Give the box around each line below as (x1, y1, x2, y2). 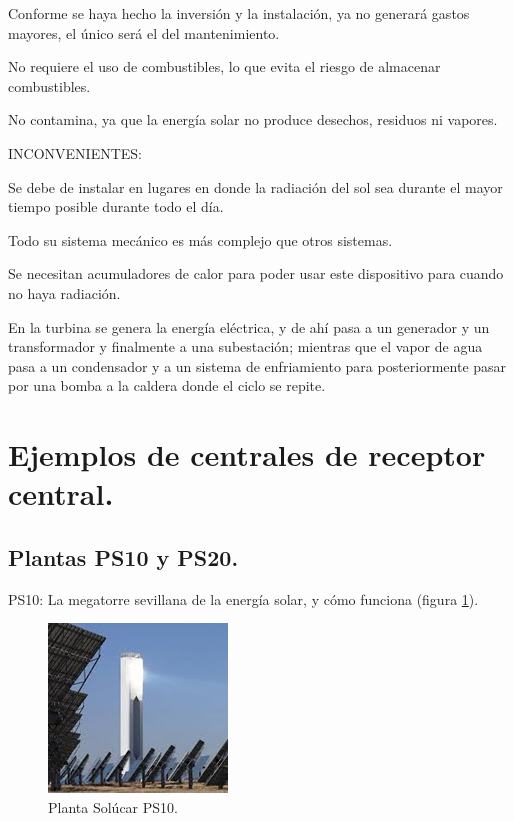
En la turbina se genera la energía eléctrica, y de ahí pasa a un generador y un (8, 316, 490, 337)
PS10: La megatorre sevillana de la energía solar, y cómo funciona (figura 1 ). (8, 588, 479, 609)
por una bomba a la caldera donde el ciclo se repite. (8, 375, 326, 396)
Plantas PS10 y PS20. (8, 541, 239, 572)
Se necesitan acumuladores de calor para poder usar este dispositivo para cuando (8, 263, 504, 284)
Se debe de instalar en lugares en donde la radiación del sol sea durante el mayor (8, 176, 503, 197)
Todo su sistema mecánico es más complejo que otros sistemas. (8, 229, 393, 250)
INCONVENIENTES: (8, 142, 142, 163)
